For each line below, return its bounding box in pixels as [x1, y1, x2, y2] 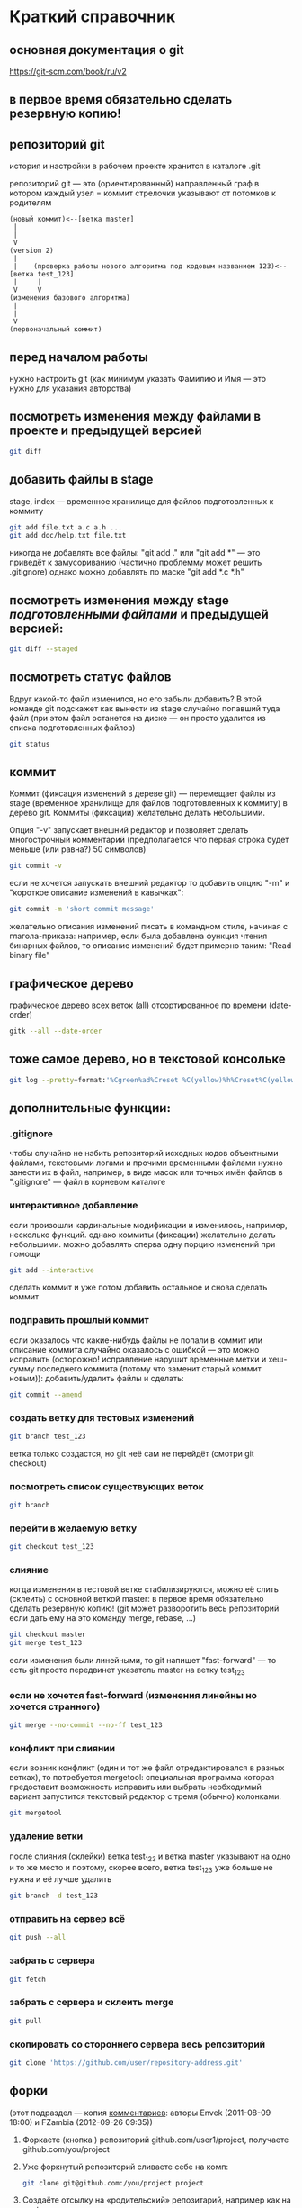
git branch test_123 [9, 1432, 87, 1441]
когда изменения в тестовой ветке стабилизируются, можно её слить [9, 1584, 279, 1595]
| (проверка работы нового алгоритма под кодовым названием [13, 262, 255, 271]
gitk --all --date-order [9, 1027, 102, 1036]
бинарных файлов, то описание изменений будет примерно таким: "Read [9, 940, 292, 951]
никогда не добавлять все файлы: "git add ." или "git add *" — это [9, 547, 261, 558]
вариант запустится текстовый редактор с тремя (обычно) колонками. [9, 1791, 281, 1802]
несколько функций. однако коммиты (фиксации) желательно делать [9, 1229, 276, 1240]
